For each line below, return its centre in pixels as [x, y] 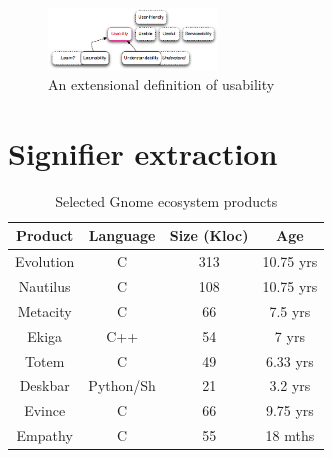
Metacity [44, 310]
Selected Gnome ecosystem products [166, 200]
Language [122, 235]
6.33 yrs [289, 360]
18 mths [290, 435]
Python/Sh [122, 385]
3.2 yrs [290, 385]
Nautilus [44, 286]
